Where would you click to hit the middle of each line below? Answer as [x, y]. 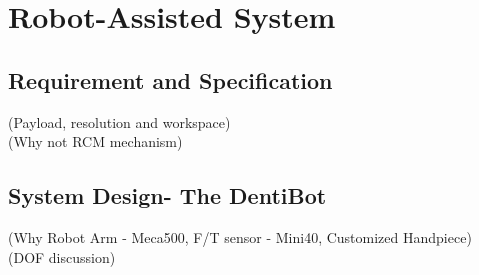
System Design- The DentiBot [167, 195]
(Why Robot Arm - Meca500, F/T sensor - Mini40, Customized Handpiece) [240, 236]
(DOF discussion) [62, 256]
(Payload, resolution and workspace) [119, 121]
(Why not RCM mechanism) [95, 141]
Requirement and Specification [170, 79]
